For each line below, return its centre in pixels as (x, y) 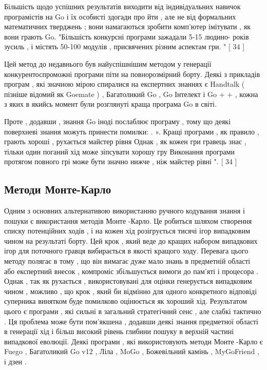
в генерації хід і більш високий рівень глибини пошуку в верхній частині (119, 331)
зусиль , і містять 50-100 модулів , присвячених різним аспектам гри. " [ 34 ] (125, 46)
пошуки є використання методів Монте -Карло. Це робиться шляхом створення (128, 220)
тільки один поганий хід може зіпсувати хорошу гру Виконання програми (119, 151)
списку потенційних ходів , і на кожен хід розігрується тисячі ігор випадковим (127, 231)
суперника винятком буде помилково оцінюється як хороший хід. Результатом (126, 301)
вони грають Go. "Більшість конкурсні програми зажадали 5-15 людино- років (127, 36)
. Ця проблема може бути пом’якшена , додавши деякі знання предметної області (131, 321)
